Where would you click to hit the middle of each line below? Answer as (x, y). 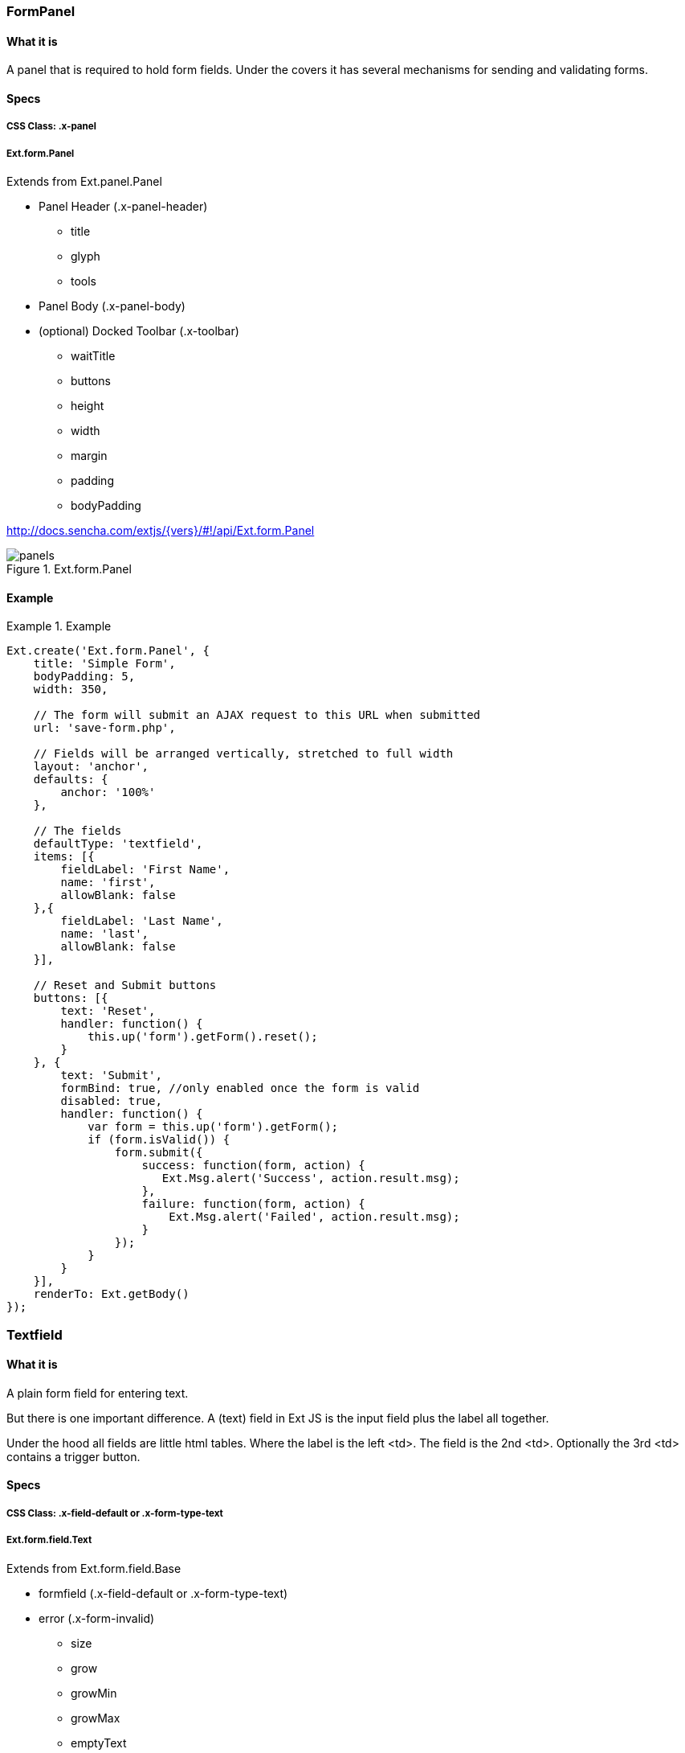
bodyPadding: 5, (84, 677)
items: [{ (64, 857)
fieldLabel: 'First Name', (145, 870)
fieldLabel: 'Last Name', (142, 921)
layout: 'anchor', (91, 767)
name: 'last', (105, 934)
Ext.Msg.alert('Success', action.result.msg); (311, 1178)
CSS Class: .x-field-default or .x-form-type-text (115, 1513)
